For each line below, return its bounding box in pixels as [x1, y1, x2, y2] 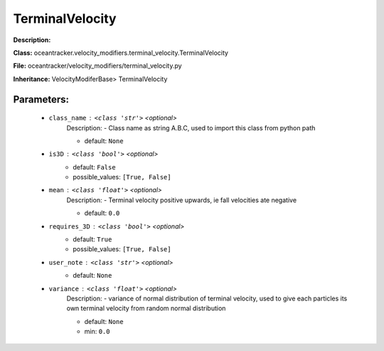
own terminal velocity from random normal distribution [66, 304, 226, 313]
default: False [73, 162, 117, 171]
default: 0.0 [84, 209, 120, 217]
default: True [73, 235, 112, 243]
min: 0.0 [84, 328, 110, 336]
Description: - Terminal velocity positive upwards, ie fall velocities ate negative [66, 196, 297, 204]
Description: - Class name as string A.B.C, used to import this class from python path [66, 123, 316, 132]
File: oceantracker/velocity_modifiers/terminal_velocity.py [13, 61, 182, 70]
